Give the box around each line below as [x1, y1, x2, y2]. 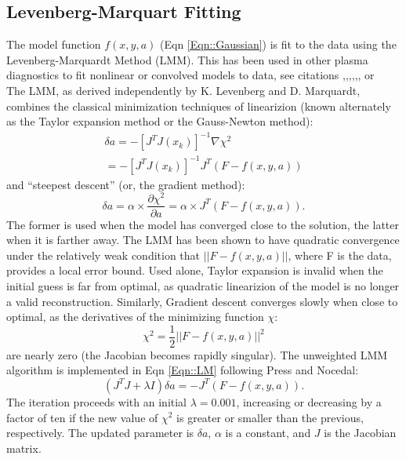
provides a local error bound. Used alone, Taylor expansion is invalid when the [6, 262, 383, 279]
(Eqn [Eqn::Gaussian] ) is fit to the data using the [160, 36, 397, 53]
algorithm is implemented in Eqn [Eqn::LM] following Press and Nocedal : [6, 362, 359, 378]
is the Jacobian [324, 424, 397, 441]
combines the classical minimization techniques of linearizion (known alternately [6, 97, 391, 114]
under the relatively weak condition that [6, 246, 201, 263]
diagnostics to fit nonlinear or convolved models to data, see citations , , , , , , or [6, 67, 375, 83]
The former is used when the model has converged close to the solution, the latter [6, 216, 399, 232]
